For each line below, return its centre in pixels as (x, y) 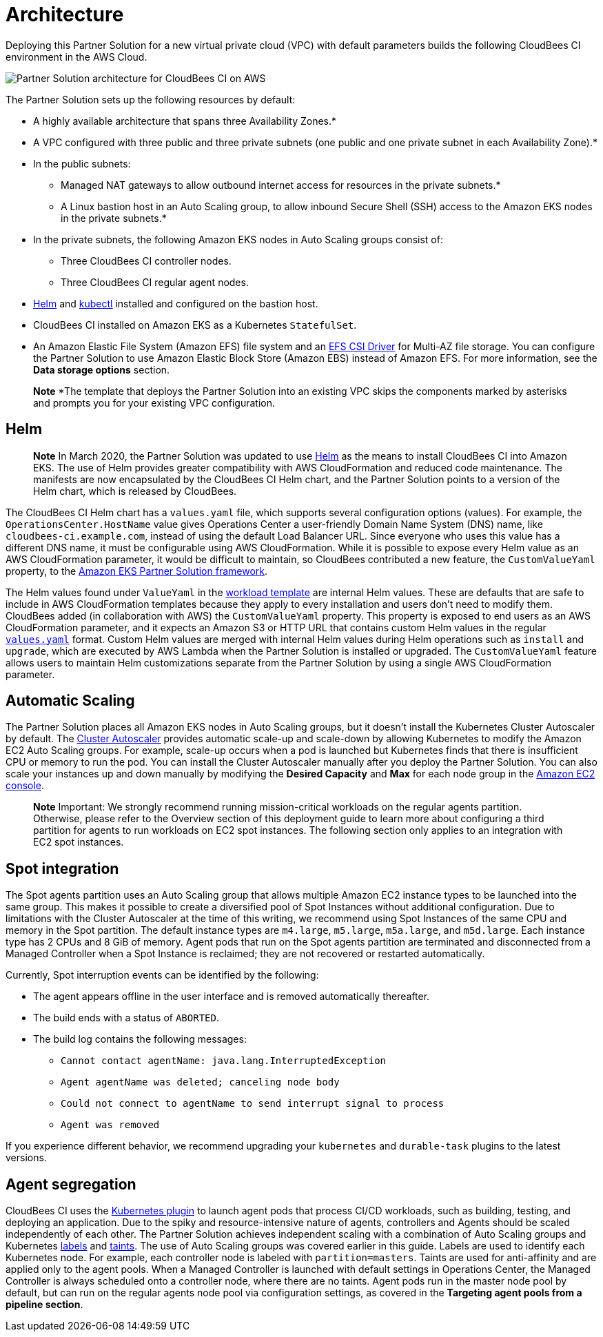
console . (25, 786)
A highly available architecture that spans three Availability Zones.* (185, 121)
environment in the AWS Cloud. (76, 57)
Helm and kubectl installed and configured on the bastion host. (176, 303)
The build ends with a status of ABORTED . (126, 1018)
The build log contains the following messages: (140, 1039)
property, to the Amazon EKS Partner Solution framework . (137, 571)
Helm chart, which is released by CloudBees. (135, 491)
